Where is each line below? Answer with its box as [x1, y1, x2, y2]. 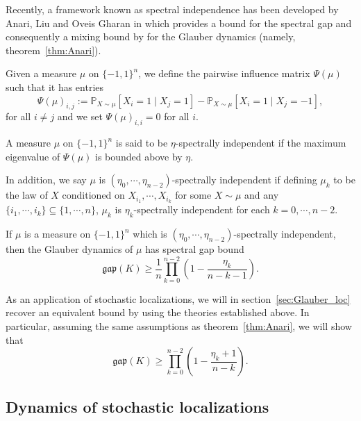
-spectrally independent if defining [171, 172, 317, 187]
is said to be [115, 135, 168, 150]
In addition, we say [6, 172, 87, 187]
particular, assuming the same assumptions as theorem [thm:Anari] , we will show [6, 318, 352, 333]
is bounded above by [94, 149, 183, 163]
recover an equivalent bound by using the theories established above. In [6, 305, 310, 320]
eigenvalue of [6, 149, 60, 163]
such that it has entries [6, 79, 104, 94]
